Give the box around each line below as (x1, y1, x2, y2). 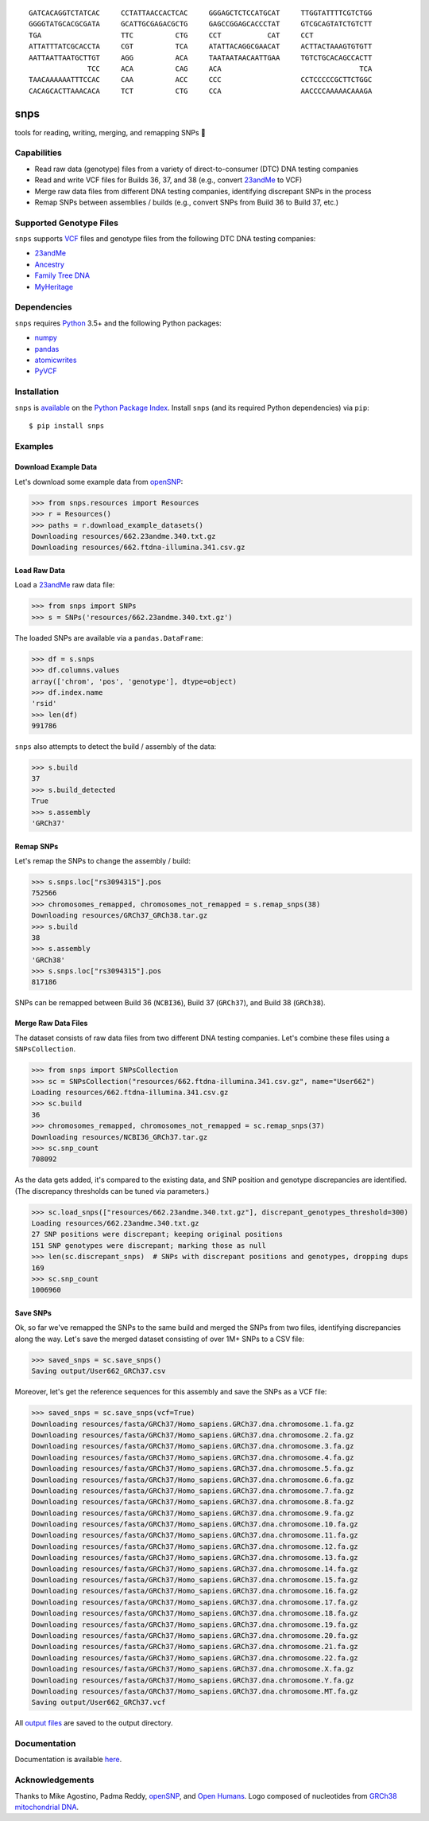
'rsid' (31, 699, 57, 708)
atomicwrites (34, 355, 77, 365)
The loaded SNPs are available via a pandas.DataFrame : (14, 633, 204, 642)
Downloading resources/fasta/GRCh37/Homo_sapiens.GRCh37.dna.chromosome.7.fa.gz (31, 1486, 354, 1495)
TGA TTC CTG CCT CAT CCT (29, 30, 314, 40)
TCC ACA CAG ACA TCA (87, 64, 373, 73)
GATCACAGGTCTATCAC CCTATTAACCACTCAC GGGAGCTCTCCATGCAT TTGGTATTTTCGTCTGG (29, 9, 373, 18)
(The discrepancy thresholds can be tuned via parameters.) (14, 1186, 210, 1195)
